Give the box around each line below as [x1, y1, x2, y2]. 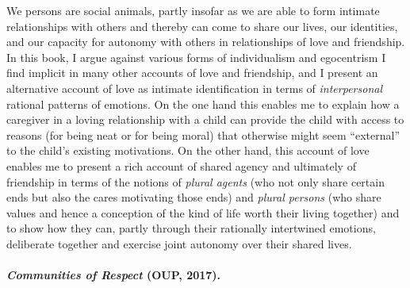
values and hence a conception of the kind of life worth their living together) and [6, 204, 400, 221]
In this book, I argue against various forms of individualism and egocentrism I [6, 48, 386, 65]
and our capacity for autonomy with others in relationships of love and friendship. [6, 33, 405, 50]
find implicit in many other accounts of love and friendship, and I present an [6, 64, 378, 81]
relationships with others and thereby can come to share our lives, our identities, [6, 17, 398, 34]
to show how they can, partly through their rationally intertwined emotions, [6, 220, 376, 236]
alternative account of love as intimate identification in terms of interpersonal [6, 79, 382, 96]
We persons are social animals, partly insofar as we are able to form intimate [6, 2, 380, 18]
